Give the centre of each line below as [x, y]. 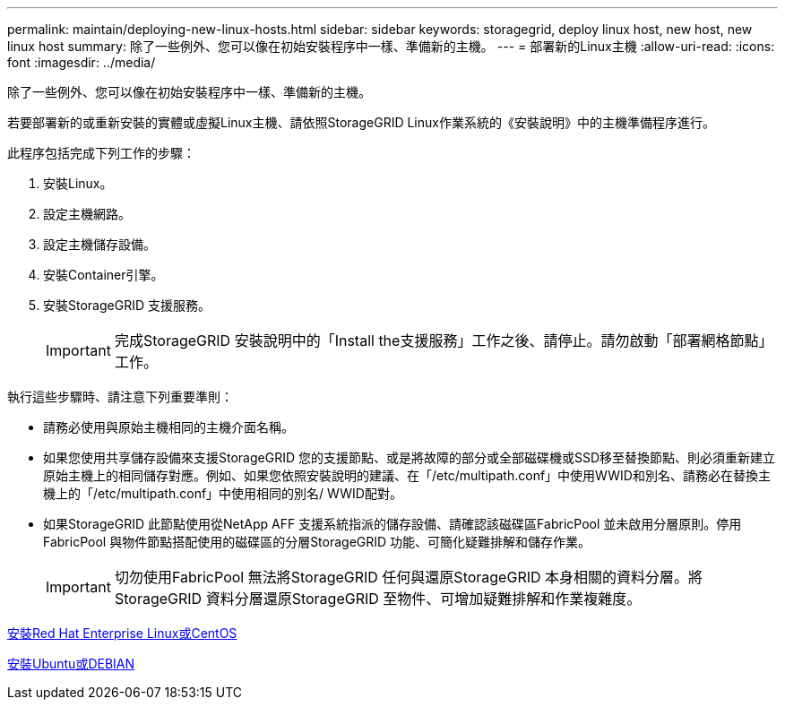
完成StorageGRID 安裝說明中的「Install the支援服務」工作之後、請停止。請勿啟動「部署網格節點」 [444, 341]
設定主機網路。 [87, 214]
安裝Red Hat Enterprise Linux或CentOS [122, 633]
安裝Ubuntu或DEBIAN [71, 664]
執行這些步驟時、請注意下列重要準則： [120, 397]
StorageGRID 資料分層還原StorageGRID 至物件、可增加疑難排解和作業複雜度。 [378, 599]
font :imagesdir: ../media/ [82, 62]
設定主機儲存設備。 [99, 244]
